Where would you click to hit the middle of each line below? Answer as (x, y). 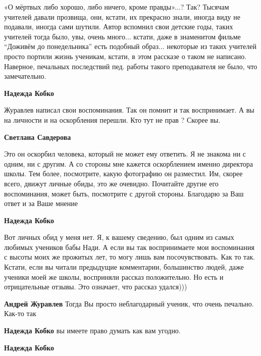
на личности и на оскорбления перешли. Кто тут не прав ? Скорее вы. (112, 119)
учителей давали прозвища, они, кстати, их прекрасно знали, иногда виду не (122, 16)
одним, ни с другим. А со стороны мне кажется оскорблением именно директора (129, 163)
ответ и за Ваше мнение (41, 203)
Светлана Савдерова (38, 137)
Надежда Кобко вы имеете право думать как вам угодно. (92, 330)
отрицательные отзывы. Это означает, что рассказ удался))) (96, 287)
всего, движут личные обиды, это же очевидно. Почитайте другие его (111, 183)
